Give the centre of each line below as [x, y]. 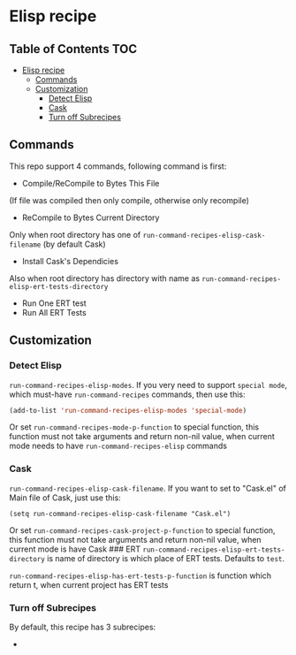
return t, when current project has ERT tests [89, 584]
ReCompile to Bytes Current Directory [91, 217]
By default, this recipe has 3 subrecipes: [83, 627]
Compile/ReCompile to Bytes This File [91, 183]
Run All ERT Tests [54, 312]
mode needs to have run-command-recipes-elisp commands [118, 446]
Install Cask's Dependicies [70, 261]
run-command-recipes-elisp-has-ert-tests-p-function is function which [140, 575]
